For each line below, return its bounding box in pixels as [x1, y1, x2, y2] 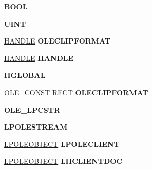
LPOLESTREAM [4, 121, 68, 132]
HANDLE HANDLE [4, 52, 74, 63]
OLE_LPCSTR [4, 104, 61, 115]
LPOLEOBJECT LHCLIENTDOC [4, 156, 123, 166]
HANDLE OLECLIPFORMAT [4, 35, 111, 46]
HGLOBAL [4, 70, 46, 80]
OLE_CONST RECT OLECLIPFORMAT [4, 87, 148, 97]
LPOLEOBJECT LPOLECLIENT [4, 138, 120, 149]
